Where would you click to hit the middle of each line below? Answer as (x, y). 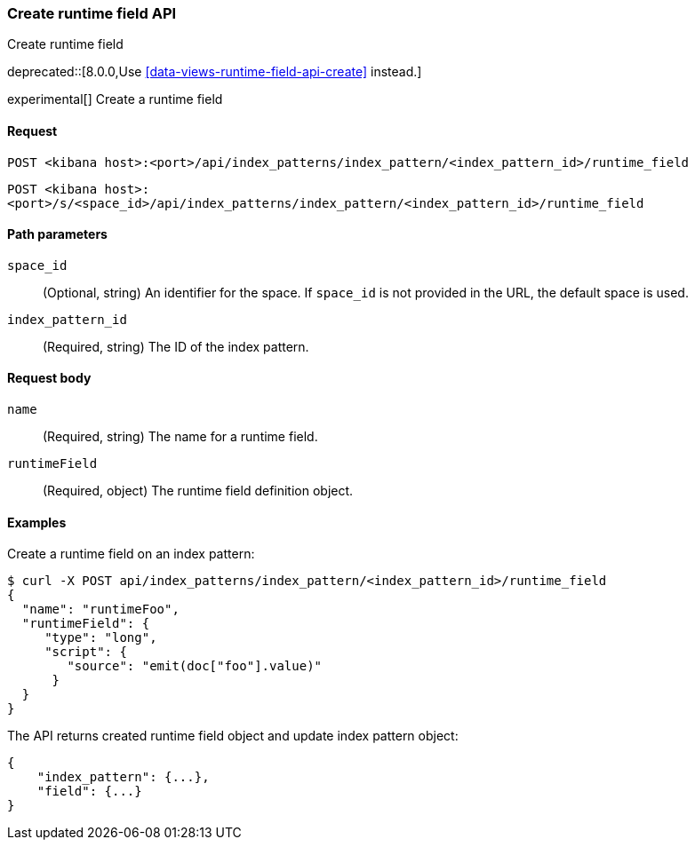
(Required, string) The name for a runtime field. (180, 437)
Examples (37, 522)
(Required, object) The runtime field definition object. (198, 491)
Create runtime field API (92, 13)
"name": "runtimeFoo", (100, 610)
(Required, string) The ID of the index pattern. (176, 346)
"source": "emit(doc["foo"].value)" (195, 666)
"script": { (86, 652)
